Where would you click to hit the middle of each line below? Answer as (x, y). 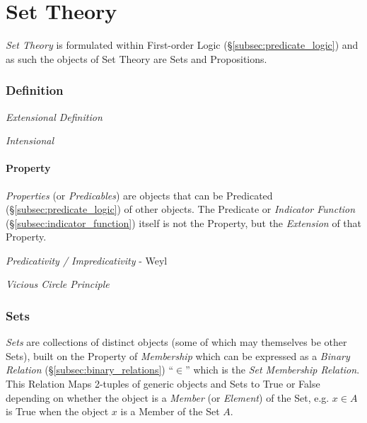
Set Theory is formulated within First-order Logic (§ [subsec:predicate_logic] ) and (182, 45)
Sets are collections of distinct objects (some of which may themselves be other (176, 342)
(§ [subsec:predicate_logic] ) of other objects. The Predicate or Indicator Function (181, 209)
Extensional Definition (54, 116)
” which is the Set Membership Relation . (273, 370)
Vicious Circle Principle (58, 284)
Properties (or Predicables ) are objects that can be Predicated (139, 195)
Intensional (30, 140)
